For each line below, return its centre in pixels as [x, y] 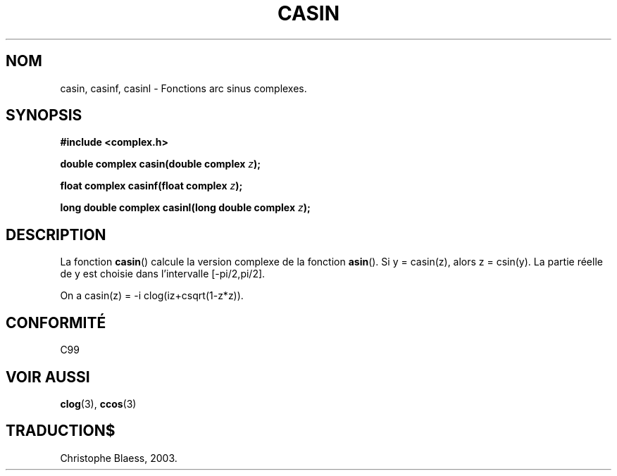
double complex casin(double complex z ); [161, 164]
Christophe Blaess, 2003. [119, 458]
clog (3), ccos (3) [98, 403]
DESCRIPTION [56, 234]
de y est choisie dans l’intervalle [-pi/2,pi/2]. [163, 274]
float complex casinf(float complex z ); [151, 186]
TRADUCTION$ [61, 431]
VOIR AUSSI [48, 377]
